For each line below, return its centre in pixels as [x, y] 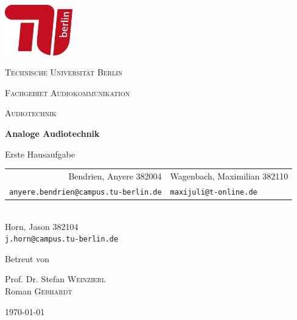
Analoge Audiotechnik [52, 134]
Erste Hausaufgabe [40, 154]
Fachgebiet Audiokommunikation [68, 92]
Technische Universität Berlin [64, 72]
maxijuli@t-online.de [214, 192]
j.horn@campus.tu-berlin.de [62, 239]
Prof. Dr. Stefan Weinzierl [55, 279]
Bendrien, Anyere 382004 [115, 176]
